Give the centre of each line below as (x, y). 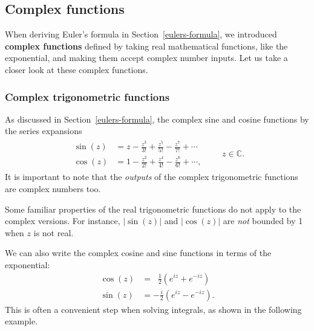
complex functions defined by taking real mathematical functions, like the (146, 46)
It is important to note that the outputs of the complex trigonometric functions (152, 177)
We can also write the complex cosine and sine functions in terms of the (138, 253)
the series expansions (44, 131)
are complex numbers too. (53, 188)
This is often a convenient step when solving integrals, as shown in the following (153, 309)
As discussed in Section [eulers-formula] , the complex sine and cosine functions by (157, 119)
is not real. (54, 232)
